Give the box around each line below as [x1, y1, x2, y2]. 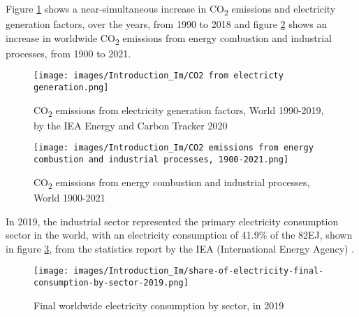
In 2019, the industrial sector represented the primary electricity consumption [6, 213, 339, 228]
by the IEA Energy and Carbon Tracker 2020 [34, 118, 228, 132]
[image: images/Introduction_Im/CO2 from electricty [34, 71, 284, 81]
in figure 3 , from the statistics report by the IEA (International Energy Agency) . [6, 241, 355, 255]
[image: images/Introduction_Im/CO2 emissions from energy [34, 143, 314, 153]
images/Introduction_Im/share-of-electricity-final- [73, 266, 324, 276]
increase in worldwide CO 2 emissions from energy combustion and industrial [6, 30, 332, 47]
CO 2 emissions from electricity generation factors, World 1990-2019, [34, 102, 324, 119]
